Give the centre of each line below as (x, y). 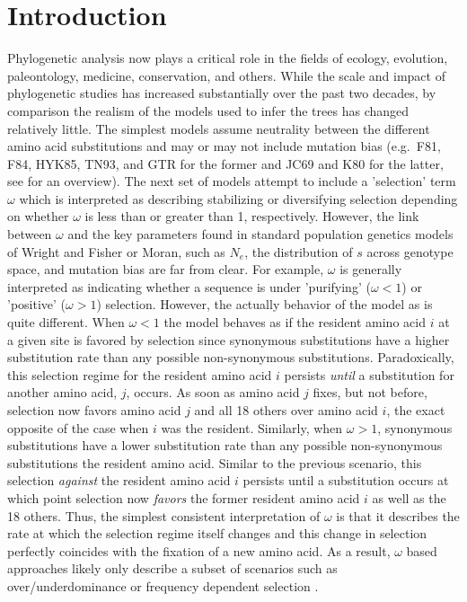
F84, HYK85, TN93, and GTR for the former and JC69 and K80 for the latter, (225, 163)
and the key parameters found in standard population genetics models (260, 234)
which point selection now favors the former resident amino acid (184, 497)
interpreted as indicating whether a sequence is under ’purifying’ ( (189, 286)
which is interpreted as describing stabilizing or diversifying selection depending (238, 198)
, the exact (416, 410)
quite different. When (66, 322)
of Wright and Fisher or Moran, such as (116, 251)
